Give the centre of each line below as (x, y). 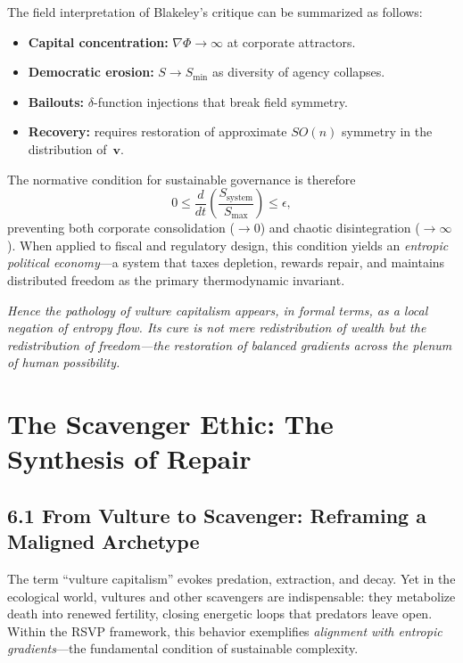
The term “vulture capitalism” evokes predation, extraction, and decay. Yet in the (231, 579)
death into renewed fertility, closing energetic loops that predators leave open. (220, 614)
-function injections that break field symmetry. (220, 101)
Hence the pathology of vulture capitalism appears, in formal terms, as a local (218, 310)
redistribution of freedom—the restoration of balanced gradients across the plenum (230, 344)
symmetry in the (387, 131)
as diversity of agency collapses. (299, 72)
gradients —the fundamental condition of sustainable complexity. (183, 648)
